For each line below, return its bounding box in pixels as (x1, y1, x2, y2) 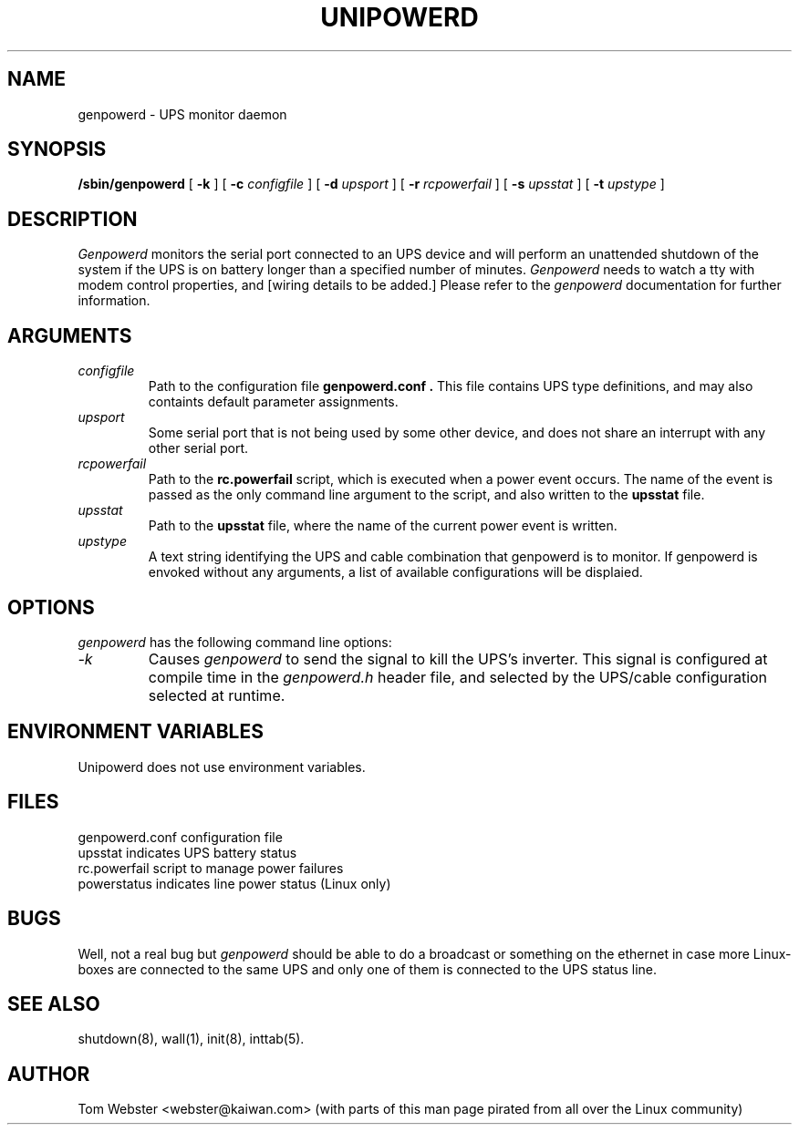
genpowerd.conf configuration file (78, 828, 283, 845)
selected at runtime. (148, 685, 285, 705)
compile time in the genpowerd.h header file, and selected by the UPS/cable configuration (148, 667, 768, 686)
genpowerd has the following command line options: (78, 633, 392, 650)
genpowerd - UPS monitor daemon (78, 106, 287, 122)
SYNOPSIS (7, 138, 107, 161)
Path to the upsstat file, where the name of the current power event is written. (148, 518, 617, 534)
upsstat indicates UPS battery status (78, 844, 297, 860)
